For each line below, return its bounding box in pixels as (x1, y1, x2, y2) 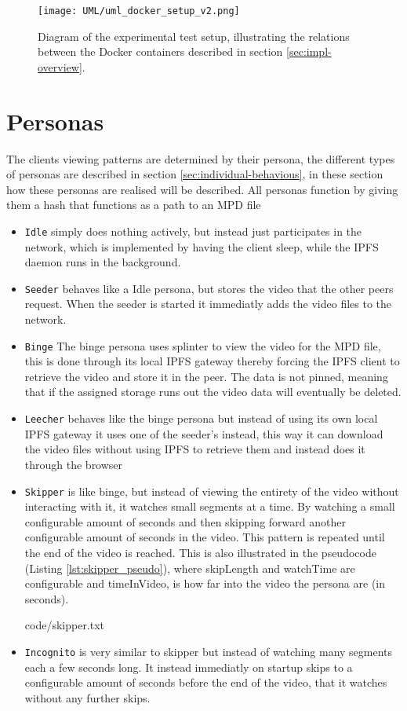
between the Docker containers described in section (38, 43, 283, 60)
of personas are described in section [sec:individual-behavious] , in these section (6, 166, 383, 182)
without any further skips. (24, 689, 151, 706)
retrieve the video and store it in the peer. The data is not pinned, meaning (24, 368, 388, 384)
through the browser (24, 456, 123, 472)
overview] (38, 58, 82, 75)
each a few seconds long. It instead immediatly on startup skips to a (24, 658, 353, 675)
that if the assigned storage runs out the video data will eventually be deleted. (24, 383, 402, 400)
